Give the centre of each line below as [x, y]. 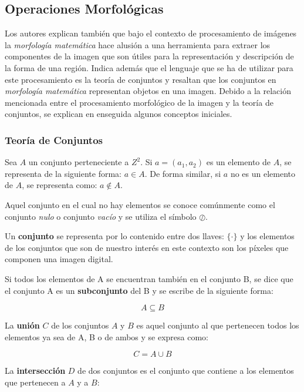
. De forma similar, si [183, 173]
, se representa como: [60, 185]
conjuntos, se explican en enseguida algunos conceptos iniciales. [119, 114]
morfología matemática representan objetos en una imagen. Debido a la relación [148, 91]
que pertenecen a [35, 382]
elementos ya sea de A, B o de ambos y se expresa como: [107, 336]
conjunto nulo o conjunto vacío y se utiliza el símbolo [101, 216]
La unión [22, 325]
